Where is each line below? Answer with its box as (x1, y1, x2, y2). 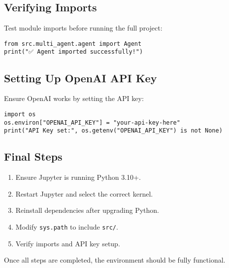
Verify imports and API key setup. (15, 238, 120, 248)
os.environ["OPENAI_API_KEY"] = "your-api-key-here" (4, 119, 180, 126)
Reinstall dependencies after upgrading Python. (15, 205, 159, 215)
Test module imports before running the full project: (4, 23, 163, 33)
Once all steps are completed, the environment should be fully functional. (4, 255, 226, 265)
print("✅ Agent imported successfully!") (4, 48, 143, 56)
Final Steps (4, 149, 63, 164)
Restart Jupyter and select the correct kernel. (15, 188, 153, 199)
